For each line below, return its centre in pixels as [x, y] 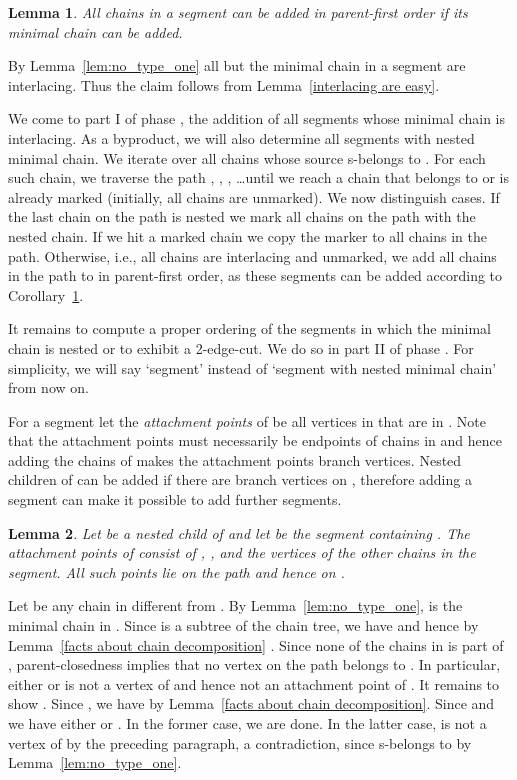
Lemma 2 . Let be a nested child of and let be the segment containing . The [239, 532]
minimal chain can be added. [95, 31]
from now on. [48, 387]
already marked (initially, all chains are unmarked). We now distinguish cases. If [254, 196]
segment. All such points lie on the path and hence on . [176, 571]
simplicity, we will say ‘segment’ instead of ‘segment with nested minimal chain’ [252, 367]
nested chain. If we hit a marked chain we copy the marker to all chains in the [247, 235]
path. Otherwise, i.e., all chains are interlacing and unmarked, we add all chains [252, 255]
